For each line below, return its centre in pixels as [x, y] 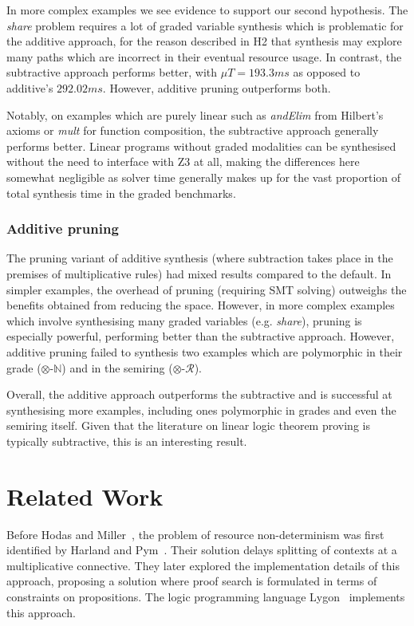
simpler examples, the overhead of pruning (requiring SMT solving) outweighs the [207, 289]
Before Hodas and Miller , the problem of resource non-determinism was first [195, 534]
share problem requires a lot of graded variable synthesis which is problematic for [205, 25]
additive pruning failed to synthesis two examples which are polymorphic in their [205, 351]
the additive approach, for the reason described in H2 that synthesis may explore [204, 41]
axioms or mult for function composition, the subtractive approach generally [193, 130]
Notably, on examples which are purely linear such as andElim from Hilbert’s [195, 114]
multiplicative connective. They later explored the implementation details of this [203, 565]
